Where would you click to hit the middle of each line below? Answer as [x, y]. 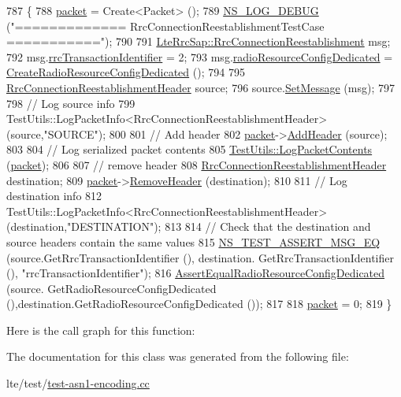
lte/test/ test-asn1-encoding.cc [78, 383]
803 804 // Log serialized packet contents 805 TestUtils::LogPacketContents [189, 149]
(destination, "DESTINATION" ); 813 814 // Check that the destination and [189, 226]
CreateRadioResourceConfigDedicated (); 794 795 [126, 72]
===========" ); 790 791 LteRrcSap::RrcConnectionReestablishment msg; [199, 41]
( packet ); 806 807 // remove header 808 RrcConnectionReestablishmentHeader [197, 164]
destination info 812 [54, 196]
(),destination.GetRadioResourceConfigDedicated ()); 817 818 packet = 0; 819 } [199, 304]
